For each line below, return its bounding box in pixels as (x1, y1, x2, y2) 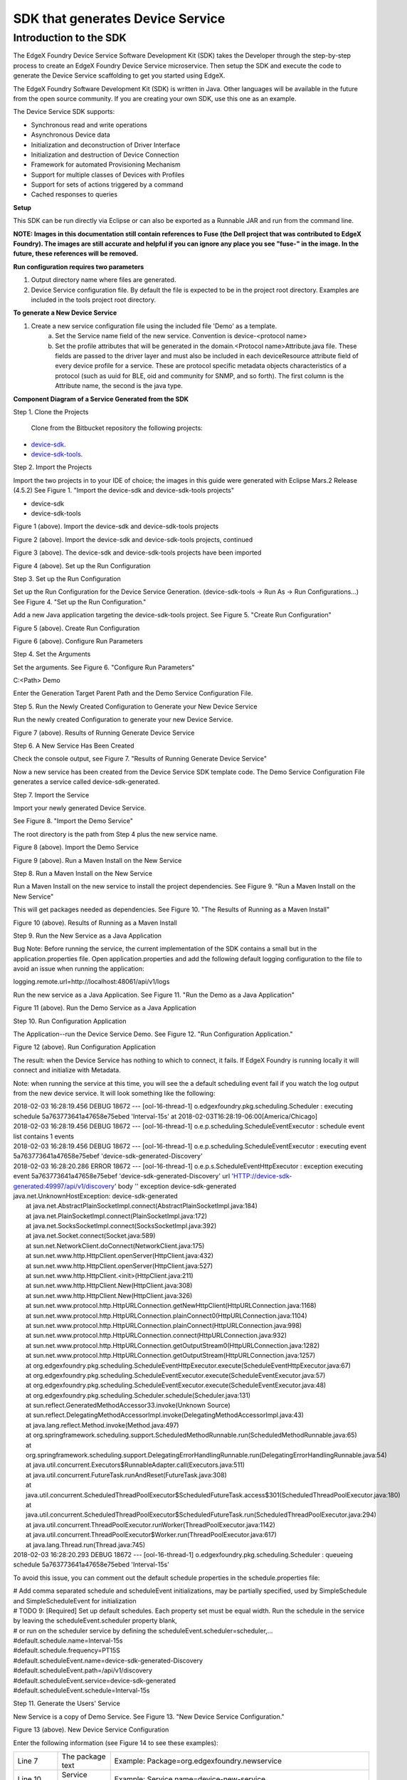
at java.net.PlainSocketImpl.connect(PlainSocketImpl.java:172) (26, 1211, 208, 1220)
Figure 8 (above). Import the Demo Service (13, 843, 139, 852)
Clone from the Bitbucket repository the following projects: (31, 424, 203, 432)
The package (61, 1752, 106, 1761)
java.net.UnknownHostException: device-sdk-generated (13, 1191, 178, 1200)
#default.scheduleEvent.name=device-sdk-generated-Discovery (13, 1656, 203, 1665)
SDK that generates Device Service (13, 11, 226, 26)
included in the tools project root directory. (31, 295, 157, 304)
